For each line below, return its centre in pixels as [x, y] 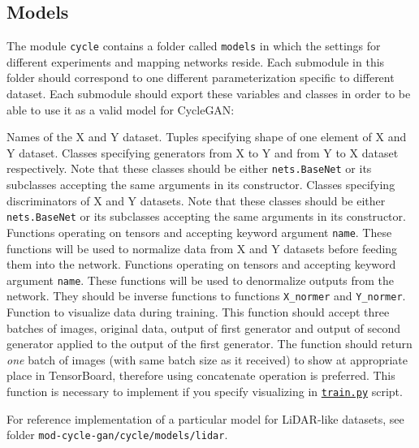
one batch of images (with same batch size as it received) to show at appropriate [207, 359]
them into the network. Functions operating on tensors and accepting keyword [201, 264]
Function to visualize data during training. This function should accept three [198, 312]
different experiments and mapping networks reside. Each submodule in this [196, 61]
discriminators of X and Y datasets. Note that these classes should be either [196, 200]
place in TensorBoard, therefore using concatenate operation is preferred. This [201, 375]
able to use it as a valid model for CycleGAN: [121, 109]
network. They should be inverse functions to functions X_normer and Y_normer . [206, 296]
